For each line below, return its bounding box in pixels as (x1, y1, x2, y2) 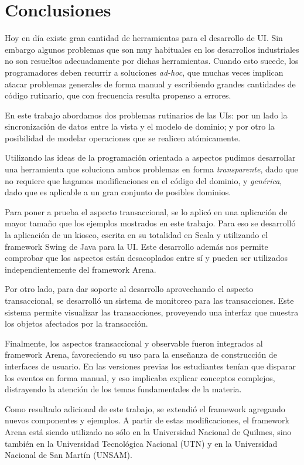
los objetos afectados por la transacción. (5, 317, 148, 330)
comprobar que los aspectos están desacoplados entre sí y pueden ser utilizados (5, 252, 288, 264)
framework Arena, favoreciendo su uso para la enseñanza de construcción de (5, 348, 277, 361)
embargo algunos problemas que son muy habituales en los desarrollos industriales (5, 43, 299, 55)
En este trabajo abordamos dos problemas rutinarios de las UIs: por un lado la (5, 108, 288, 121)
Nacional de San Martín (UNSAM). (5, 449, 132, 461)
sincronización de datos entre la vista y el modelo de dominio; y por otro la (5, 120, 275, 133)
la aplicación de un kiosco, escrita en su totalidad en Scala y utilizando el (5, 229, 268, 241)
